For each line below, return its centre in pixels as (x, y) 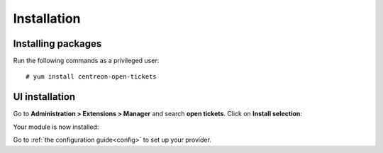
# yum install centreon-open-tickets (91, 77)
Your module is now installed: (56, 127)
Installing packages (57, 44)
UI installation (44, 97)
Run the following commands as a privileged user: (86, 61)
